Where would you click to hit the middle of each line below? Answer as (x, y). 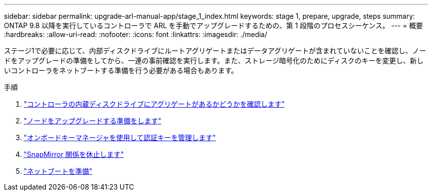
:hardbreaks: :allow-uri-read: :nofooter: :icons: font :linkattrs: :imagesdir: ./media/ (136, 34)
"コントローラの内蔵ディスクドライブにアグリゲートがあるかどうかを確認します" (154, 104)
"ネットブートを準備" (58, 171)
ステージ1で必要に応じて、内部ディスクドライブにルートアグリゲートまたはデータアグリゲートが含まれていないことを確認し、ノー (215, 51)
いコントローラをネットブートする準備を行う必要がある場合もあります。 (121, 70)
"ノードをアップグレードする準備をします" (93, 121)
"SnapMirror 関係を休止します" (74, 154)
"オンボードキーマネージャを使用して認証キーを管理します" (120, 137)
